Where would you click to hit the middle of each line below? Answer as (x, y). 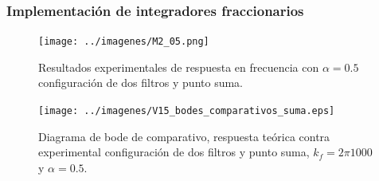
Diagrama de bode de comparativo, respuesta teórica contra (184, 136)
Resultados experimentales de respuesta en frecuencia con (179, 67)
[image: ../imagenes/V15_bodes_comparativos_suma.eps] (187, 111)
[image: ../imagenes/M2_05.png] (124, 42)
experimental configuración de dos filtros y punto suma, (174, 152)
